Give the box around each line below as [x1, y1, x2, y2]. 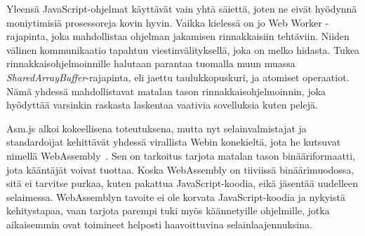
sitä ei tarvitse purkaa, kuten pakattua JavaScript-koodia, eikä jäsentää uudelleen [6, 176, 359, 190]
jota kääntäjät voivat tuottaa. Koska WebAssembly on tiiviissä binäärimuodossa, [6, 162, 354, 176]
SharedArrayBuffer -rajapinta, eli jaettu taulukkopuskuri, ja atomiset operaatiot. [6, 69, 350, 84]
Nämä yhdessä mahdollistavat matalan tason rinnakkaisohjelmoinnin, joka [6, 83, 326, 98]
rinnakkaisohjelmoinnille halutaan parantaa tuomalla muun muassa [6, 56, 296, 71]
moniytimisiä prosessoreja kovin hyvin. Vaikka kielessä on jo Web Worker [6, 15, 322, 29]
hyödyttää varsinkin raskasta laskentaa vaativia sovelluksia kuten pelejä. [6, 97, 318, 112]
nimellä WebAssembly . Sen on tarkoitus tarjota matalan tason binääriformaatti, [6, 148, 356, 162]
